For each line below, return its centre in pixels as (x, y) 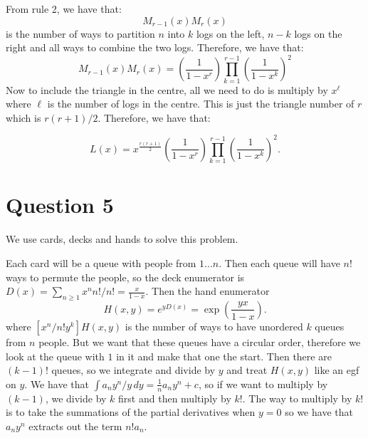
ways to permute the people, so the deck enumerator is (125, 277)
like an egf (337, 370)
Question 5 (60, 205)
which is (23, 117)
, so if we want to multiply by (263, 384)
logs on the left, (230, 33)
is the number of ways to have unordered (214, 326)
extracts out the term (75, 426)
